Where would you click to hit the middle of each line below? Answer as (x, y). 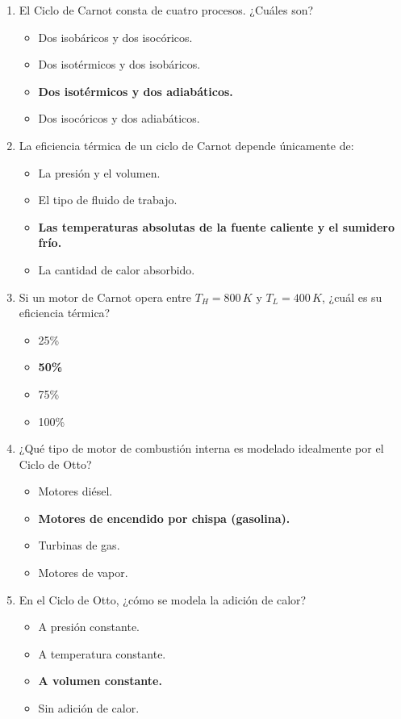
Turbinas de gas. (79, 545)
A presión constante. (89, 627)
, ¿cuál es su (352, 297)
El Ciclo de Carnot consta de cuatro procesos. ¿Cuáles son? (166, 10)
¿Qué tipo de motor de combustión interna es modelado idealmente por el (201, 448)
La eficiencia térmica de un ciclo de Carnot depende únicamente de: (186, 145)
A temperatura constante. (102, 653)
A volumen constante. (100, 681)
